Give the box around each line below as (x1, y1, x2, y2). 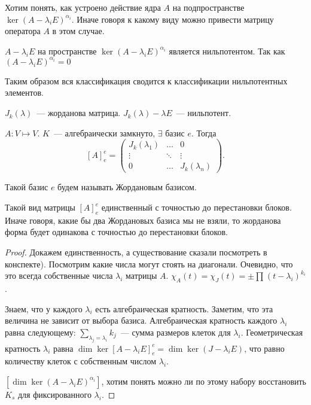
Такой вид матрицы (5, 201, 75, 213)
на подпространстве (172, 1, 245, 13)
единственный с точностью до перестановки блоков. (101, 201, 292, 213)
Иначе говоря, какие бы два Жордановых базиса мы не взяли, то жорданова (5, 214, 281, 226)
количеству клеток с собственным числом (5, 355, 157, 367)
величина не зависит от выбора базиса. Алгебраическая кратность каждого (5, 314, 278, 327)
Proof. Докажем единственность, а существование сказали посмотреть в (5, 245, 267, 258)
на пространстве (37, 44, 97, 57)
